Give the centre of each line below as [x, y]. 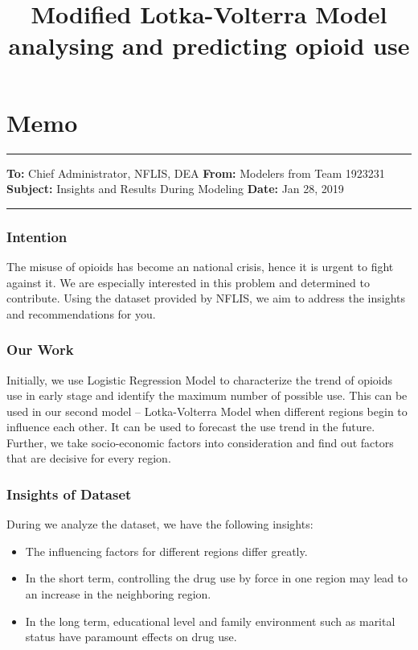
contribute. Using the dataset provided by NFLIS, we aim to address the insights [206, 298]
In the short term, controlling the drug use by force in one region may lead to [217, 578]
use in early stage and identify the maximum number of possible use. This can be [207, 395]
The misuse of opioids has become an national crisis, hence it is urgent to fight [200, 266]
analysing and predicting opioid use [209, 45]
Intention [37, 236]
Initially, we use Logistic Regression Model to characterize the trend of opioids [200, 379]
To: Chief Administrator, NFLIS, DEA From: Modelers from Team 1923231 [196, 173]
